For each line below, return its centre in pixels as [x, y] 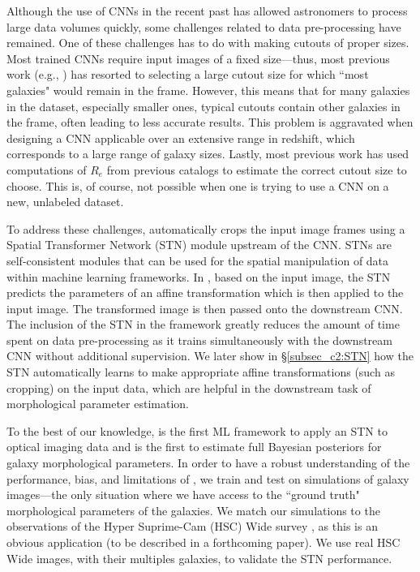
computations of [47, 169]
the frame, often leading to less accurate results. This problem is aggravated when [210, 122]
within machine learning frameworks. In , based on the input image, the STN [199, 276]
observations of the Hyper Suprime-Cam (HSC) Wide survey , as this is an [192, 526]
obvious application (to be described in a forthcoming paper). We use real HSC [204, 542]
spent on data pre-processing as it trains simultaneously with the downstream [199, 340]
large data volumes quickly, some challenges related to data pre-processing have [204, 26]
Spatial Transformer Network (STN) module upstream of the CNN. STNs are [199, 245]
